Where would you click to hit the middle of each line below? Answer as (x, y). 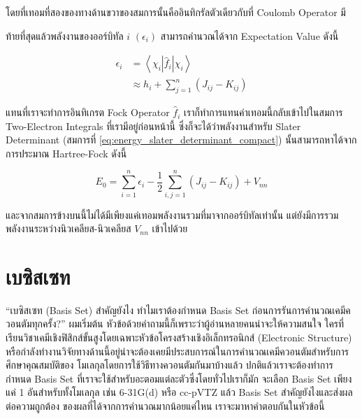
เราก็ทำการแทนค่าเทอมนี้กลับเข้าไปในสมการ (263, 112)
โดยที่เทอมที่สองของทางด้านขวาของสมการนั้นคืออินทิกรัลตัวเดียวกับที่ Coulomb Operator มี (176, 12)
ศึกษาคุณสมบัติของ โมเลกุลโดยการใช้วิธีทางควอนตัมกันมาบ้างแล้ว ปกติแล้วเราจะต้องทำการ (169, 365)
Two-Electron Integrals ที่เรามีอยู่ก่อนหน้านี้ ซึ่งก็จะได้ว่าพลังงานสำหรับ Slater (153, 126)
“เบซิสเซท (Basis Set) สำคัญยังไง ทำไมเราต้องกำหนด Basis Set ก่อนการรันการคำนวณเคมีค (178, 310)
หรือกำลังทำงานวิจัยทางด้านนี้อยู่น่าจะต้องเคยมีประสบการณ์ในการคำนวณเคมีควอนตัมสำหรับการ (177, 351)
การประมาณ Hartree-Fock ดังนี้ (66, 153)
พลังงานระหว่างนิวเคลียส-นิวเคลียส (68, 228)
